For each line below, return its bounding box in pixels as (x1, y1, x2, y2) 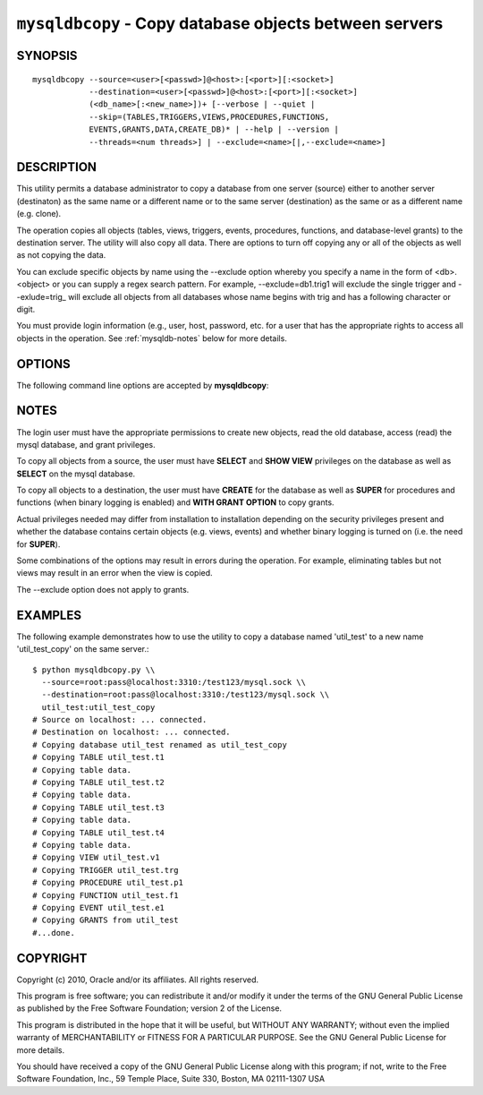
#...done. (32, 928, 75, 937)
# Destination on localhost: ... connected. (32, 727, 232, 738)
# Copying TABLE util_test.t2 (32, 777, 165, 788)
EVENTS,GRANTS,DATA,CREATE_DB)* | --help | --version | (89, 124, 339, 134)
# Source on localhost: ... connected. (32, 714, 208, 725)
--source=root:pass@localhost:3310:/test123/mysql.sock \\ (41, 677, 306, 687)
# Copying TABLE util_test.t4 (32, 827, 165, 837)
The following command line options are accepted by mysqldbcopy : (16, 380, 269, 390)
